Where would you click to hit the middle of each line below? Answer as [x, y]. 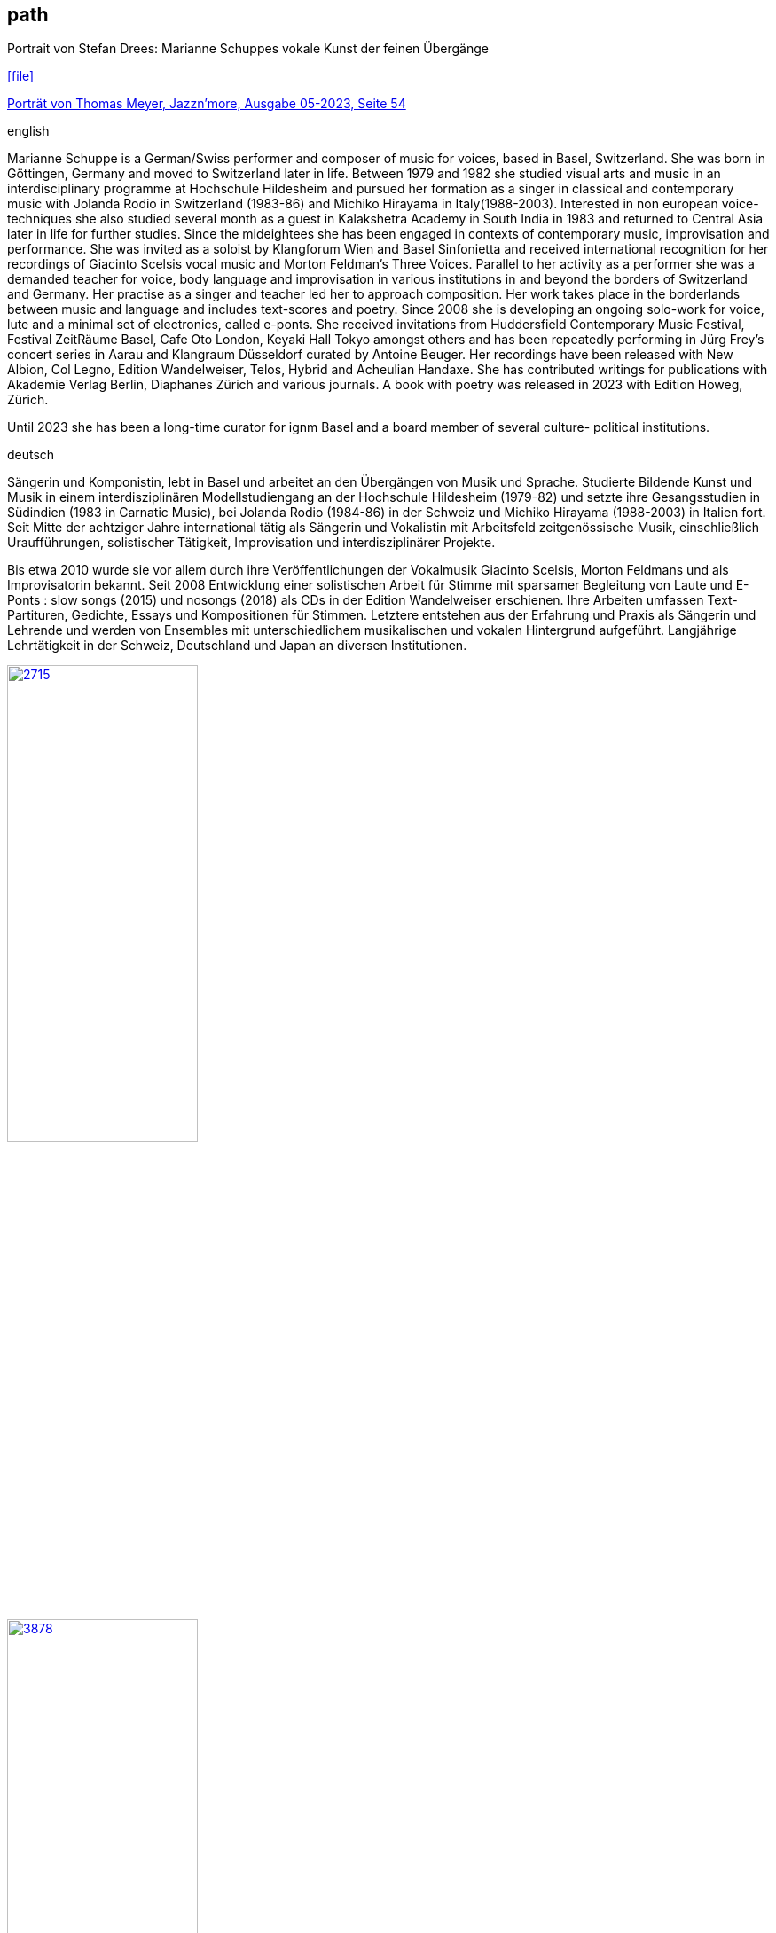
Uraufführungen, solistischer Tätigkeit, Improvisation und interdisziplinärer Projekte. [251, 543]
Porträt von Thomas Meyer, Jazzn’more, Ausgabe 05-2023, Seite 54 [207, 104]
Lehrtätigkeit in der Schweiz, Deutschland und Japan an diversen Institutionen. [237, 646]
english [28, 131]
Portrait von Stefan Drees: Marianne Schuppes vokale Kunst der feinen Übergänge [248, 49]
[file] [21, 76]
